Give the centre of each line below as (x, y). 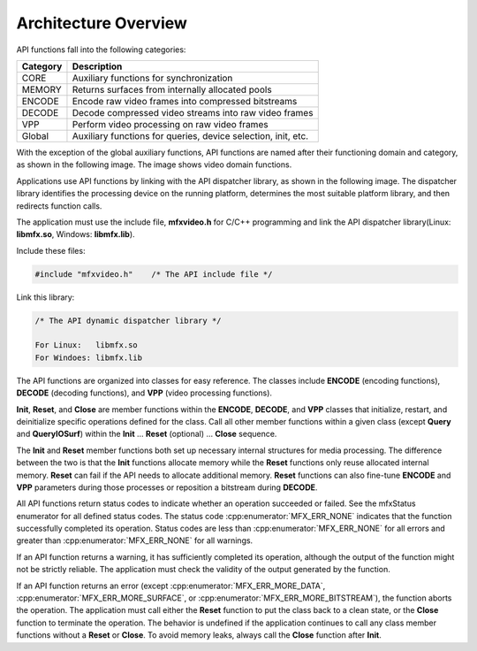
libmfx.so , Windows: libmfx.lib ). (76, 234)
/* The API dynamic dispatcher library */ (128, 320)
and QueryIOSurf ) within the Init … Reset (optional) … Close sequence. (147, 434)
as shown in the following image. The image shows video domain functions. (154, 165)
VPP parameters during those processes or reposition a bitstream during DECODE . (167, 487)
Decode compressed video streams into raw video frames (193, 112)
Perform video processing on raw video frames (170, 124)
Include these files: (51, 250)
